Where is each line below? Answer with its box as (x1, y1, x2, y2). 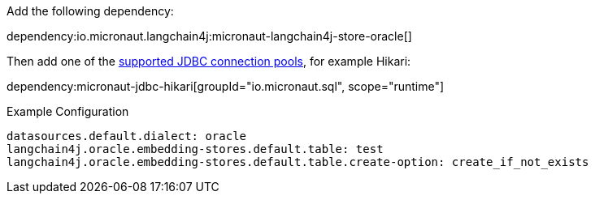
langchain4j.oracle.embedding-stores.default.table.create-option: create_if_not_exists (7, 155, 589, 168)
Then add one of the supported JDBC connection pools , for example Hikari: (7, 54, 411, 68)
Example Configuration (7, 104, 129, 118)
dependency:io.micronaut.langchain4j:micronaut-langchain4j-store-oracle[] (7, 29, 412, 43)
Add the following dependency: (7, 4, 174, 18)
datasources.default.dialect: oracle (7, 130, 247, 143)
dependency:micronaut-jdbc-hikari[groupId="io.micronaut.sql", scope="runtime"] (7, 79, 445, 93)
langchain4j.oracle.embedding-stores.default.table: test (7, 143, 384, 155)
